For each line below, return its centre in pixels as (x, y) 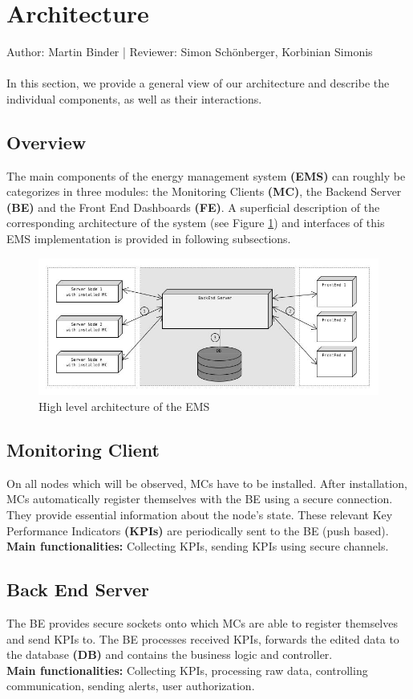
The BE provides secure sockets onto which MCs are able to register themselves (202, 622)
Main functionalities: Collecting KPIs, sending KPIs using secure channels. (198, 546)
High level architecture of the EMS (124, 406)
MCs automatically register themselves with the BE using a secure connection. (200, 499)
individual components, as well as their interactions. (134, 98)
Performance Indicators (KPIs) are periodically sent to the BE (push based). (198, 530)
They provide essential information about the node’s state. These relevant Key (200, 514)
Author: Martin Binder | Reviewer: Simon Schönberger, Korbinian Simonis (190, 52)
